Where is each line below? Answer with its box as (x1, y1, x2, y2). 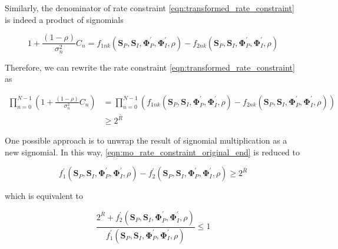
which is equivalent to (5, 190, 84, 202)
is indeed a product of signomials (5, 13, 124, 25)
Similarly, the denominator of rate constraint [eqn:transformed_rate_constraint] (5, 2, 294, 14)
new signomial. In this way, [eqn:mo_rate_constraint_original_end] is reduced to (5, 145, 300, 158)
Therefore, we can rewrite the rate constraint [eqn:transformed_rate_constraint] (5, 61, 295, 73)
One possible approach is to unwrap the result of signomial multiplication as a (5, 134, 287, 147)
